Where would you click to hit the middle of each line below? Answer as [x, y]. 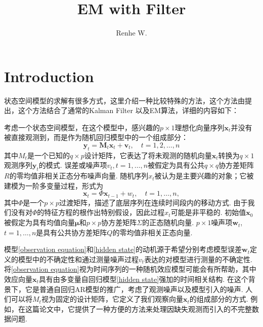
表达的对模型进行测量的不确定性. [199, 259]
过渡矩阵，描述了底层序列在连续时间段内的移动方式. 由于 [154, 202]
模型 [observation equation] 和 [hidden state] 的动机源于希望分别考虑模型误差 [123, 249]
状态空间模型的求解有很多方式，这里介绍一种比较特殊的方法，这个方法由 [124, 100]
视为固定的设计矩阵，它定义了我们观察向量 [112, 299]
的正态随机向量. [168, 222]
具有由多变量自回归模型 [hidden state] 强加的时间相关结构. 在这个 [143, 279]
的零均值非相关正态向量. [152, 232]
